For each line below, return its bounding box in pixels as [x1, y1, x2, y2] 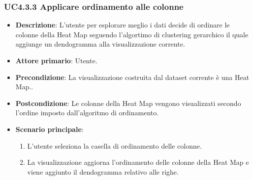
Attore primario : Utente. [15, 55, 97, 65]
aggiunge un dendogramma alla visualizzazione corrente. [15, 39, 185, 49]
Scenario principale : [15, 124, 84, 134]
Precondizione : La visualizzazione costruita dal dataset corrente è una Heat [15, 72, 250, 82]
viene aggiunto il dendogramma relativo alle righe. [27, 166, 179, 177]
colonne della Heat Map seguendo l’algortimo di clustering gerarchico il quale [15, 29, 249, 39]
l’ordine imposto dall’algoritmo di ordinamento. [15, 107, 159, 118]
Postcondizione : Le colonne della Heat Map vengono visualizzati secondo [15, 98, 241, 108]
